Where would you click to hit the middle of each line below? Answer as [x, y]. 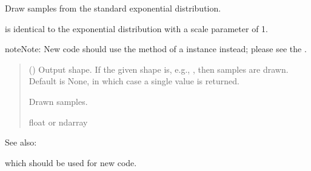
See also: [21, 142]
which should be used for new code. [71, 162]
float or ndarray [58, 122]
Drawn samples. [58, 101]
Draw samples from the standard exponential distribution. [113, 8]
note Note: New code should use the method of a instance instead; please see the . [156, 49]
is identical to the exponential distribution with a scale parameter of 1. [136, 28]
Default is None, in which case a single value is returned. [134, 81]
